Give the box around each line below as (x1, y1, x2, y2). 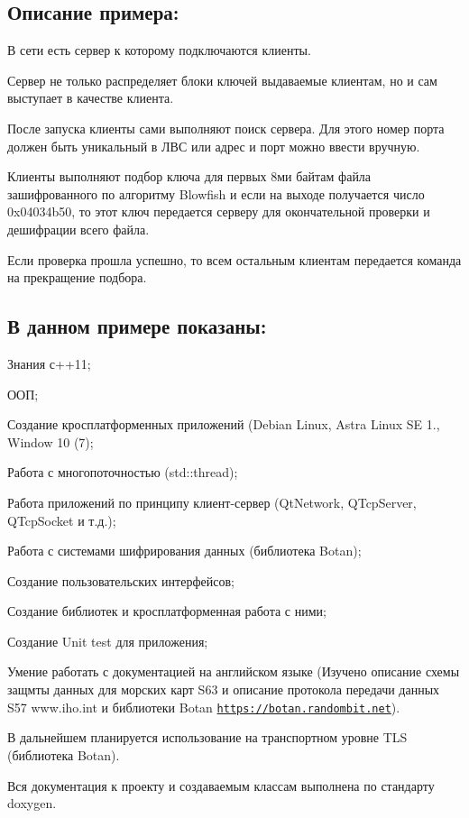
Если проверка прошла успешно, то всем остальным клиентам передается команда (7, 250, 462, 269)
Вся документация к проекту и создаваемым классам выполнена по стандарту (7, 776, 435, 795)
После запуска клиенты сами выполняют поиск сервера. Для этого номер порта (7, 118, 445, 137)
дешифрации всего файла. (7, 219, 150, 238)
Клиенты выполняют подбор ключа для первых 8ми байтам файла (7, 167, 372, 186)
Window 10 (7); (7, 432, 94, 451)
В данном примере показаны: (7, 312, 267, 340)
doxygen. (7, 794, 57, 813)
